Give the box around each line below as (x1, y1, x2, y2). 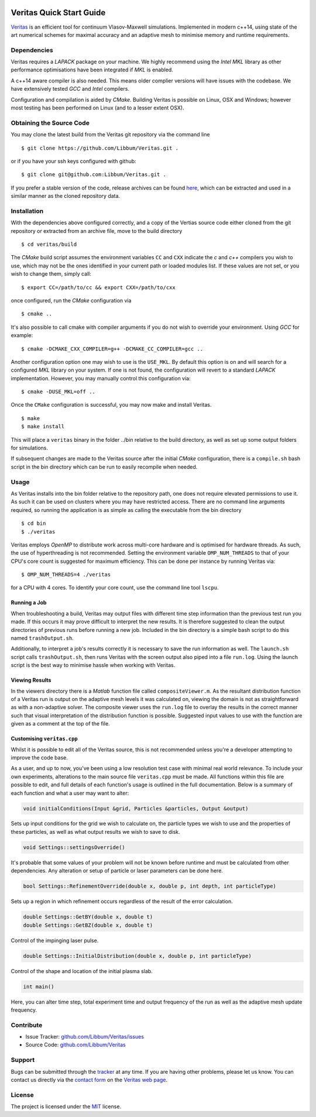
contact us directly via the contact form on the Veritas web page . (11, 1076, 168, 1083)
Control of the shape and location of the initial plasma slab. (11, 967, 153, 974)
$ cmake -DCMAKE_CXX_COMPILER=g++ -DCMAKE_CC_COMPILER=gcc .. (21, 345, 204, 352)
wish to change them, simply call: (11, 270, 92, 277)
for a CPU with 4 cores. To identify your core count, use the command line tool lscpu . (11, 584, 219, 591)
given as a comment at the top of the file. (11, 720, 111, 727)
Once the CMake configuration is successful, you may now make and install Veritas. (11, 401, 212, 408)
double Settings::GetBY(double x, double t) (23, 913, 153, 920)
